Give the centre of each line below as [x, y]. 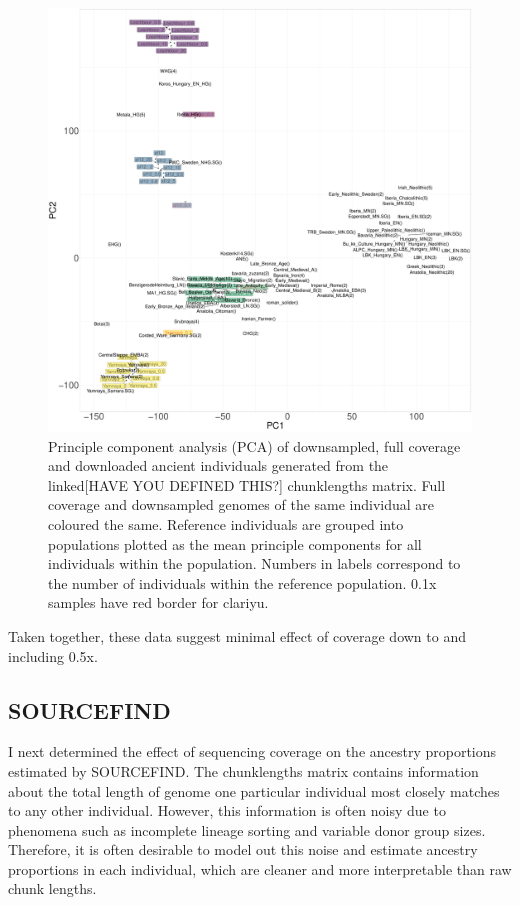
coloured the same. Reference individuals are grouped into [226, 523]
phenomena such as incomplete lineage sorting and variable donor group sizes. [247, 829]
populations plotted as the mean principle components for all [235, 543]
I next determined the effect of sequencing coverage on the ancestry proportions [252, 751]
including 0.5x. [53, 655]
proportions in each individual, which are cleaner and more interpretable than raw [260, 868]
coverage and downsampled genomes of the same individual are [241, 504]
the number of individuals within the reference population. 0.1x [242, 582]
